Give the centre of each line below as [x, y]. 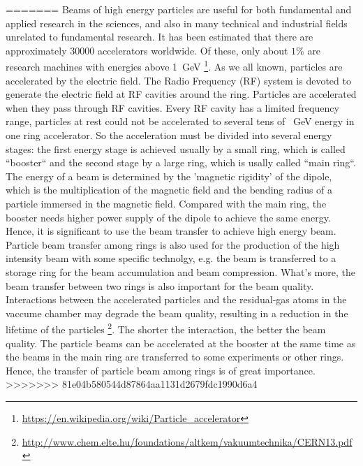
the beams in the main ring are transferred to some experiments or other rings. [175, 357]
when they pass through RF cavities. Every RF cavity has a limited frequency [172, 107]
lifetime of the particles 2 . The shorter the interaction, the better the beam [166, 328]
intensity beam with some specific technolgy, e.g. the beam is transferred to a [171, 258]
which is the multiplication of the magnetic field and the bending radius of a [169, 190]
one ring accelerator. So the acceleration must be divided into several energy [169, 135]
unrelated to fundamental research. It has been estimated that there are [160, 37]
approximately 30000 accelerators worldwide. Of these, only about [147, 50]
